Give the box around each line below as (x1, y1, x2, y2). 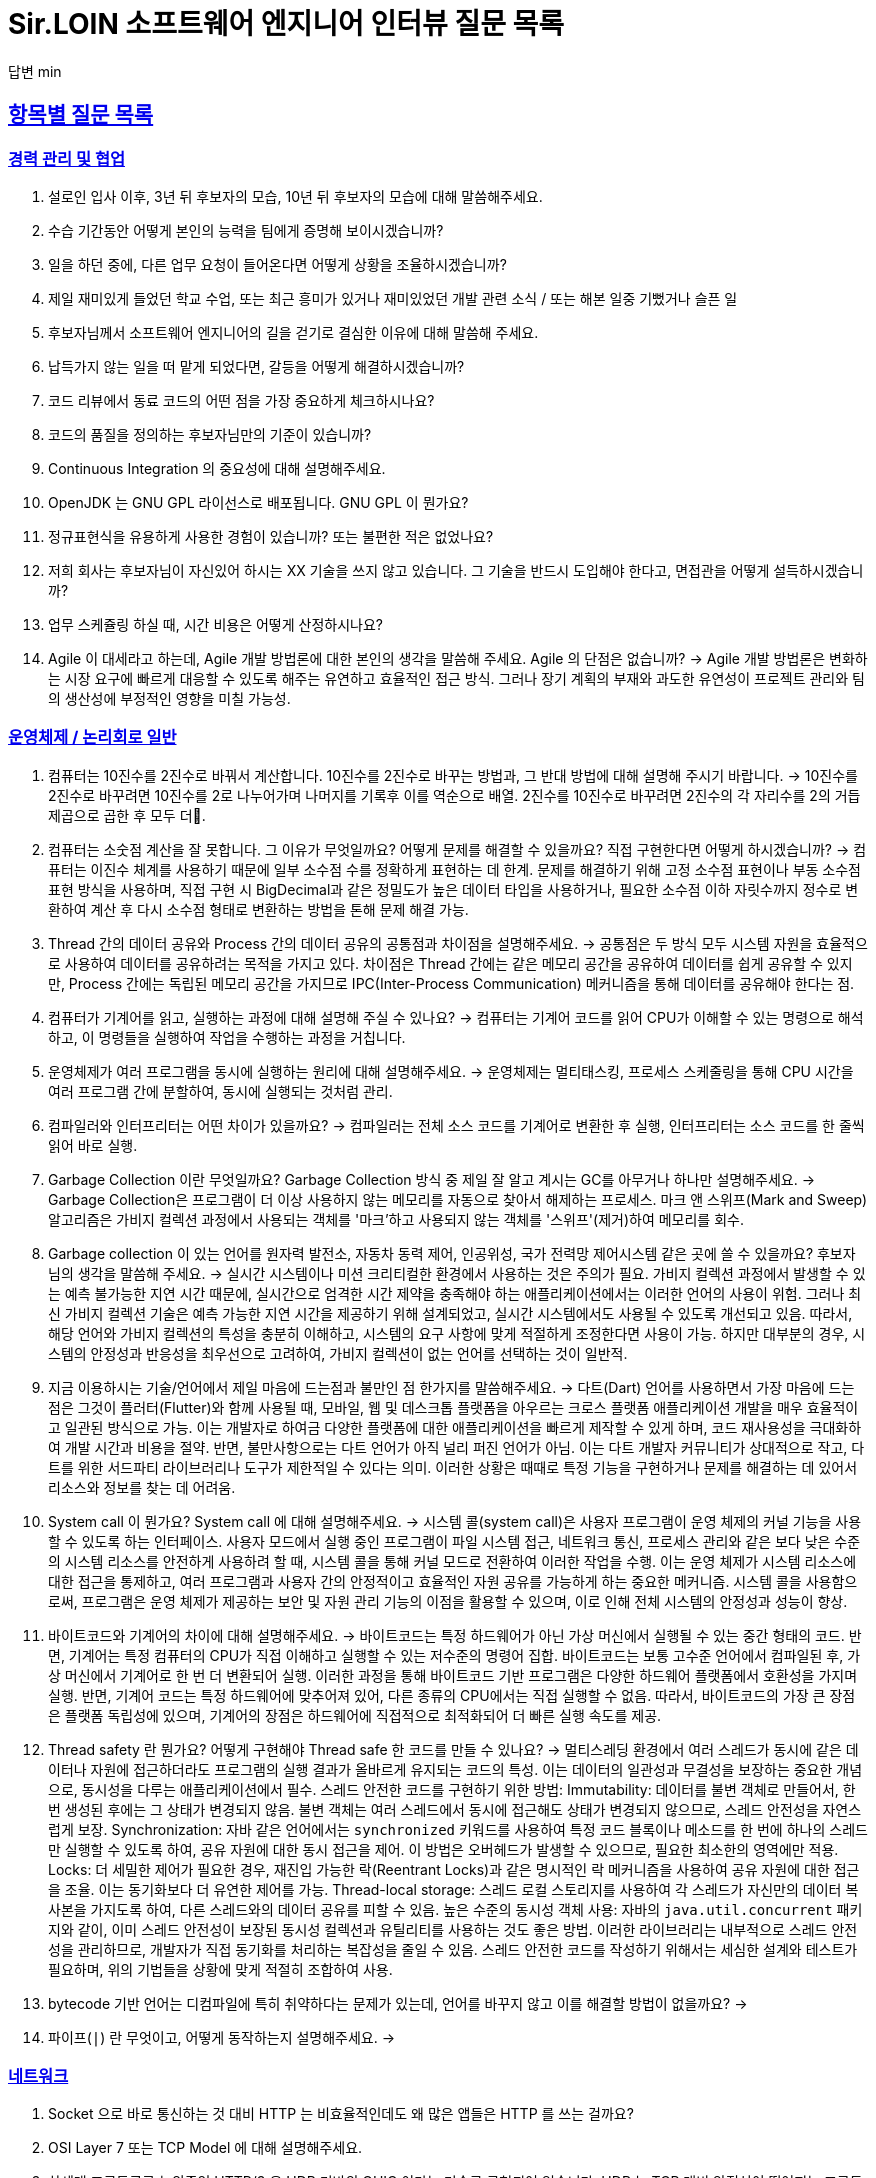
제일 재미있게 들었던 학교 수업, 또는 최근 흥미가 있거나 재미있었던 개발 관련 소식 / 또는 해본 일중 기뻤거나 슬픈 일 (48, 289, 738, 307)
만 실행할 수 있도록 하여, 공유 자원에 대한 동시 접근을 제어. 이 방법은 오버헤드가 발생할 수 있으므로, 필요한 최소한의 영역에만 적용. (48, 1840, 839, 1858)
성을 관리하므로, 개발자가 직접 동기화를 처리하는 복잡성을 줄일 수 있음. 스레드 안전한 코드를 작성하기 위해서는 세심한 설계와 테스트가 (48, 1940, 858, 1958)
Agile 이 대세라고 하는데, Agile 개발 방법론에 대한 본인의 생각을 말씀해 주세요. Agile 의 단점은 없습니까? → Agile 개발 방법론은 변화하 (48, 649, 868, 667)
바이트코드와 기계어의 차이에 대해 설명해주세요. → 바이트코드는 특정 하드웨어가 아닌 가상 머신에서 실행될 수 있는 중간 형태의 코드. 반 (48, 1626, 862, 1644)
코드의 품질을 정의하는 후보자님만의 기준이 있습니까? (48, 425, 372, 443)
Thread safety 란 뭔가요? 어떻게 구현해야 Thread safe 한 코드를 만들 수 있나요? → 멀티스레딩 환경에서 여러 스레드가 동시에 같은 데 (48, 1740, 859, 1758)
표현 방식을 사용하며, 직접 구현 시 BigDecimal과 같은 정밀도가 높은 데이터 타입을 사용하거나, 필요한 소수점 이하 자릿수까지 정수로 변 (48, 880, 859, 898)
